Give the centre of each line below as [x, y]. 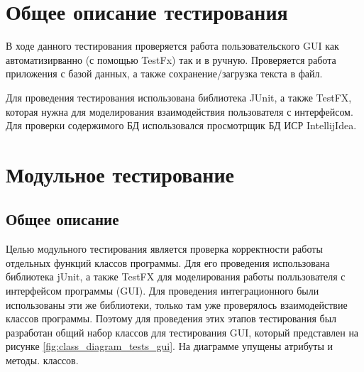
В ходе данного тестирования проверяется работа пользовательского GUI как [172, 46]
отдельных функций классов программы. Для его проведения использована [168, 262]
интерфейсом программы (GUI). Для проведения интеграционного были [162, 291]
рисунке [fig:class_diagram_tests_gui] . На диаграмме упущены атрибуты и [169, 346]
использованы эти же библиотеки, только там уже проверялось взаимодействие [177, 304]
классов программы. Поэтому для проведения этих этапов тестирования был [171, 318]
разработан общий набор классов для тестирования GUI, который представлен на [182, 332]
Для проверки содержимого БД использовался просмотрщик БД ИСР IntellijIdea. [181, 125]
